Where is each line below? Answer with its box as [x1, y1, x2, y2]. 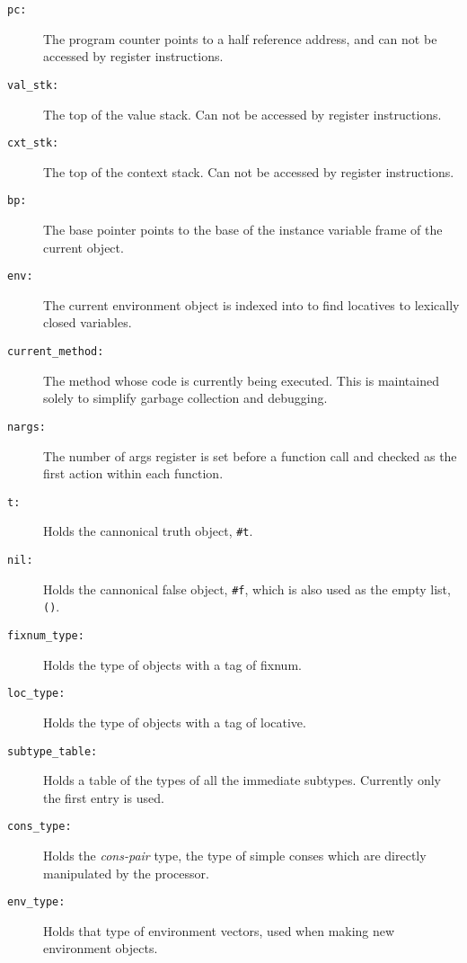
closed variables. [43, 313, 132, 332]
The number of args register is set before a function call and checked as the [43, 446, 457, 465]
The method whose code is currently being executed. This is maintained [43, 370, 439, 389]
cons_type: [7, 820, 72, 834]
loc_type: [7, 687, 66, 700]
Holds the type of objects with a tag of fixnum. [43, 655, 302, 673]
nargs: [7, 420, 46, 433]
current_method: [7, 345, 104, 359]
